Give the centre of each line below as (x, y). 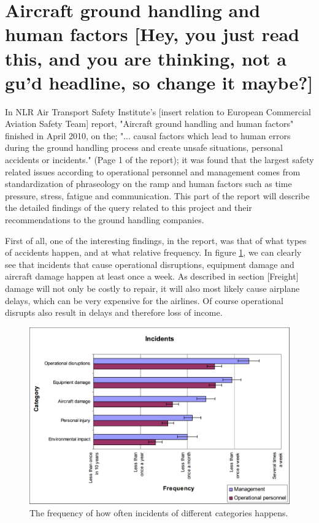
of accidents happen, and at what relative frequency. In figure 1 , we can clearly (153, 252)
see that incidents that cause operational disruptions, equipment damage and (150, 264)
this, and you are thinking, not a (146, 58)
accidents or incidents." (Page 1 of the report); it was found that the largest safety (159, 160)
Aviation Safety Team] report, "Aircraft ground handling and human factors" (149, 124)
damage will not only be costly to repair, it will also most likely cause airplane (152, 288)
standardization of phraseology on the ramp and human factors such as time (148, 184)
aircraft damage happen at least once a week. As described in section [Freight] (152, 276)
